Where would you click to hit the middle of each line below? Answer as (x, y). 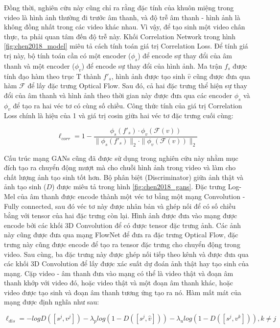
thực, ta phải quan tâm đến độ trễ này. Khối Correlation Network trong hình (120, 36)
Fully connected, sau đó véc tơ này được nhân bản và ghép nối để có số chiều (120, 206)
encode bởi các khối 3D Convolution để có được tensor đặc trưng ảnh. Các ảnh (123, 225)
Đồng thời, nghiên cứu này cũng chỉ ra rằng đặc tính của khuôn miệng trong (119, 7)
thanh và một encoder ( (39, 65)
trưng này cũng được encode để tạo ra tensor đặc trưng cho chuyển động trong (122, 244)
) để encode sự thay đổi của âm (185, 55)
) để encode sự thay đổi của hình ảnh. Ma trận (152, 65)
